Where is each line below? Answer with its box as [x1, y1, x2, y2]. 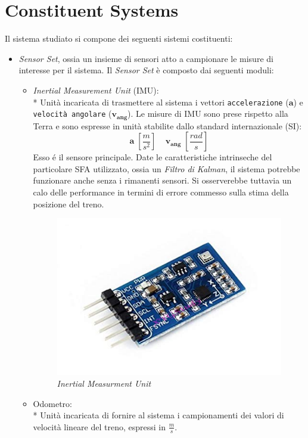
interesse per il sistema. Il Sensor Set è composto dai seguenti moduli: [18, 64, 274, 76]
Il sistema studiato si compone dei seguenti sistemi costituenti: [5, 32, 233, 45]
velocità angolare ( [33, 107, 112, 120]
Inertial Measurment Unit [57, 377, 151, 390]
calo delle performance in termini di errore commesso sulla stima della [33, 185, 289, 198]
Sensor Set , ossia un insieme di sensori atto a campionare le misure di [18, 52, 273, 64]
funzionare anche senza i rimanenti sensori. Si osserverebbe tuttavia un [33, 174, 292, 187]
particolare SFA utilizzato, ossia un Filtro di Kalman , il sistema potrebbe [33, 162, 300, 175]
